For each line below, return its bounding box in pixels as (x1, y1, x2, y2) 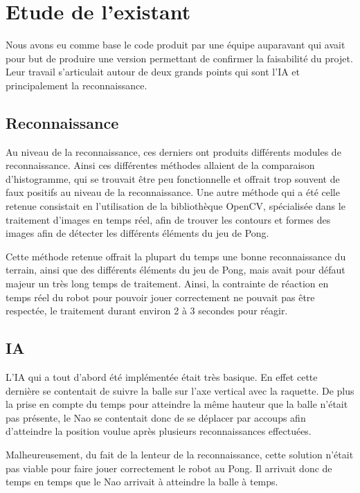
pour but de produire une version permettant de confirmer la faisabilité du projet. (6, 51, 353, 65)
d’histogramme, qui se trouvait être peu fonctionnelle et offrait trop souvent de (6, 171, 340, 186)
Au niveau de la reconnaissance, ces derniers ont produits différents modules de (6, 144, 341, 159)
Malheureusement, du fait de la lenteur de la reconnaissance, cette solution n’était (6, 447, 354, 461)
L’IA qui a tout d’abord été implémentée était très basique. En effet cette (6, 370, 318, 384)
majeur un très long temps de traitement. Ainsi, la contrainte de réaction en (6, 276, 329, 291)
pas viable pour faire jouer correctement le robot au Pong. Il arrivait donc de (6, 460, 332, 475)
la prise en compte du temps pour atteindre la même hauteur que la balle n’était (6, 397, 348, 411)
